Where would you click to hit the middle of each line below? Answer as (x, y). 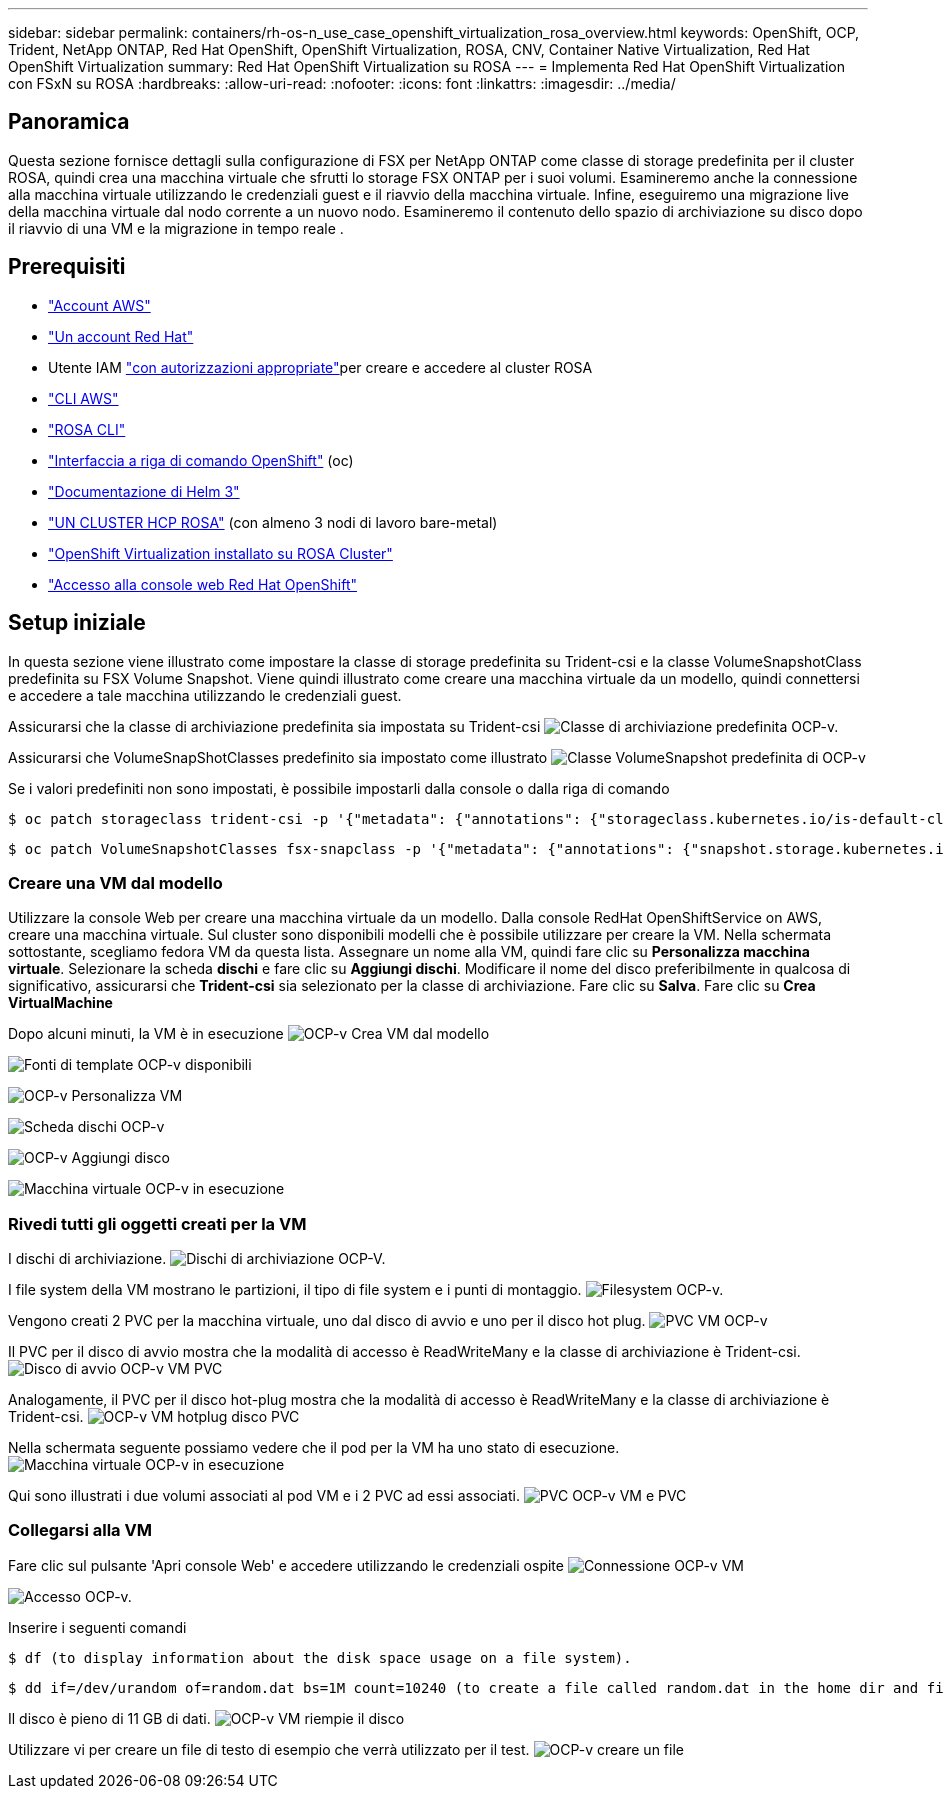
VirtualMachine (60, 1003)
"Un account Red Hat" (121, 336)
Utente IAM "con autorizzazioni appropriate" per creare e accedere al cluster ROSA (320, 367)
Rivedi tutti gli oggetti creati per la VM (157, 1223)
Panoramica (69, 122)
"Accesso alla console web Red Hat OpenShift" (203, 584)
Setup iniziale (77, 623)
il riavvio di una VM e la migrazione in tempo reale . (176, 228)
